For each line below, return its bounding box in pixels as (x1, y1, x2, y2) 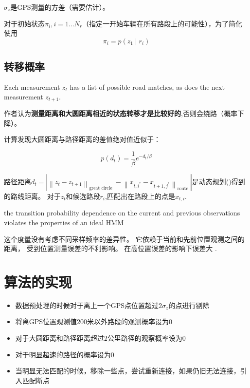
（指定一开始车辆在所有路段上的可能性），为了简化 (82, 18, 243, 28)
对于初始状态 (4, 18, 45, 28)
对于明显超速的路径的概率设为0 (15, 349, 114, 359)
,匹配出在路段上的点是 (105, 191, 175, 201)
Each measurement (4, 81, 60, 92)
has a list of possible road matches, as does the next (70, 81, 225, 92)
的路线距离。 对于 (4, 191, 61, 201)
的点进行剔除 (168, 300, 210, 310)
